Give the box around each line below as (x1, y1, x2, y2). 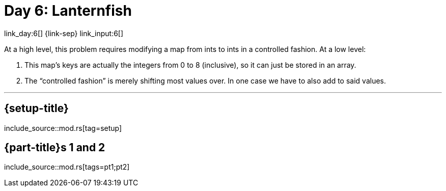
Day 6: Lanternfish (4, 2, 132, 19)
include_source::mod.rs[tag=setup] (4, 123, 122, 132)
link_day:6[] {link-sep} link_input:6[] (4, 29, 124, 38)
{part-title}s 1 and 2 (4, 141, 105, 154)
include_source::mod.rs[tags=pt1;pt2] (4, 162, 130, 172)
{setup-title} (4, 102, 69, 115)
